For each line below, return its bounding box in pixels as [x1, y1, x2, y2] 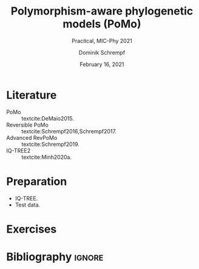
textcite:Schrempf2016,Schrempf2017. [21, 127, 117, 134]
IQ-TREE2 [6, 147, 31, 154]
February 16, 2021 [79, 61, 124, 68]
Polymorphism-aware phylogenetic [10, 4, 194, 18]
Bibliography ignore [6, 250, 104, 264]
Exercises [6, 222, 57, 236]
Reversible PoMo [6, 121, 49, 128]
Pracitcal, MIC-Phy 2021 [72, 37, 132, 44]
